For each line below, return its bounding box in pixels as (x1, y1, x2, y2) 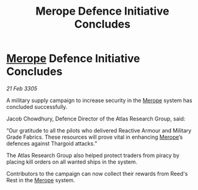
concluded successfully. (6, 103, 68, 111)
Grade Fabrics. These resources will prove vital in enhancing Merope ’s (6, 133, 183, 141)
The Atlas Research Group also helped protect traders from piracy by (6, 152, 180, 159)
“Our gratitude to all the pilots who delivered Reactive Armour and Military (6, 126, 192, 134)
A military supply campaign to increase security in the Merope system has (6, 97, 193, 104)
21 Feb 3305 (6, 84, 38, 92)
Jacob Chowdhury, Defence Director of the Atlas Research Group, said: (6, 115, 186, 122)
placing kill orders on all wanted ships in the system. (6, 158, 138, 166)
